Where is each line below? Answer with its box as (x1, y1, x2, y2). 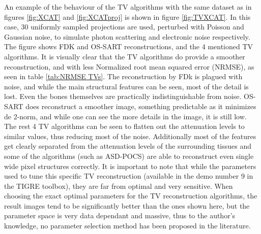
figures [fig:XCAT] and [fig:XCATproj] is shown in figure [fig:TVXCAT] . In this (4, 11, 251, 22)
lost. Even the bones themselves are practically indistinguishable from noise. (4, 91, 242, 102)
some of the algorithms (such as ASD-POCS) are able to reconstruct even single (4, 150, 254, 161)
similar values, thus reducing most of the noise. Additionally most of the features (4, 130, 256, 141)
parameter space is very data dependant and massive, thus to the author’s (4, 210, 236, 221)
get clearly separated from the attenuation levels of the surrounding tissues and (4, 141, 251, 151)
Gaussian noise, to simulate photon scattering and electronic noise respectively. (4, 31, 250, 42)
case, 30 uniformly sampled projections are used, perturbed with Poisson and (4, 21, 244, 32)
